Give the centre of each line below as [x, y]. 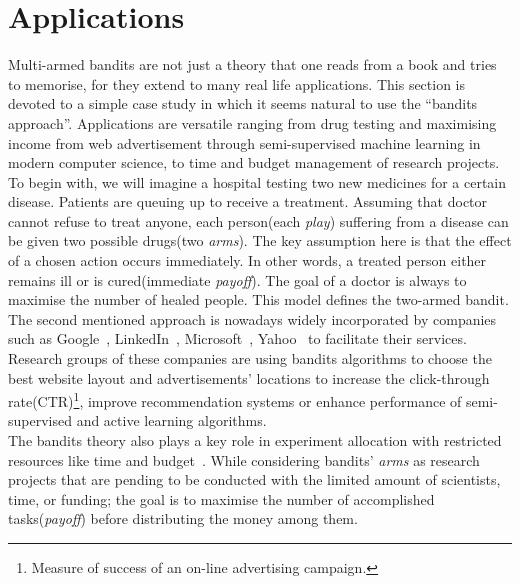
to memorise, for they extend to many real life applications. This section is [237, 83]
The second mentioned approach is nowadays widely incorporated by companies [252, 318]
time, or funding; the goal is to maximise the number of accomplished [221, 498]
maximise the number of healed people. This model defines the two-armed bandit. [258, 299]
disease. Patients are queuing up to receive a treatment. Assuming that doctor [248, 201]
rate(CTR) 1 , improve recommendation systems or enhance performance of [235, 399]
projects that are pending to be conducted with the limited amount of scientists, [254, 479]
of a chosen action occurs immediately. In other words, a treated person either [247, 260]
